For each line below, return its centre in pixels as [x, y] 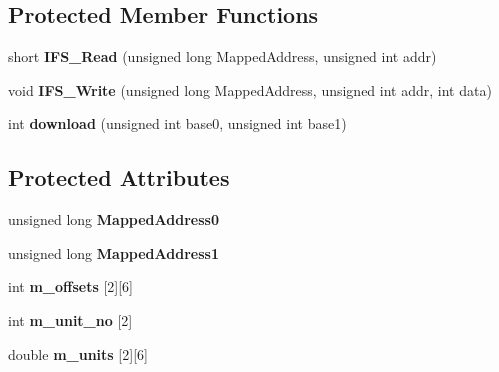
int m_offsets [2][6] [71, 286]
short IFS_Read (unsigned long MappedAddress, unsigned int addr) [222, 56]
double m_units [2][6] [78, 353]
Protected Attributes [119, 177]
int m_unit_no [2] [70, 319]
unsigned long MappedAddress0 [113, 219]
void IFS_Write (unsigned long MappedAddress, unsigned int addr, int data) [250, 89]
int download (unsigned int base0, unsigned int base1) [177, 123]
